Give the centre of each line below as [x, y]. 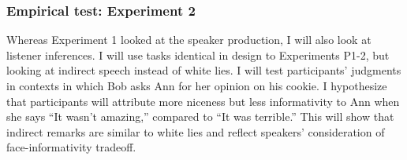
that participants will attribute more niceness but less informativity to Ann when [203, 101]
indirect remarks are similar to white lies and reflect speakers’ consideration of [196, 131]
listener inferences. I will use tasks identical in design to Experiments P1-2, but [198, 55]
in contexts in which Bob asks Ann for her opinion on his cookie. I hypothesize [197, 85]
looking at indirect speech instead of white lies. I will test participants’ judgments [204, 70]
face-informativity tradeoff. [71, 147]
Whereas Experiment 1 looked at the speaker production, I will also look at [189, 40]
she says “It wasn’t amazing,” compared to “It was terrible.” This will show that [200, 116]
